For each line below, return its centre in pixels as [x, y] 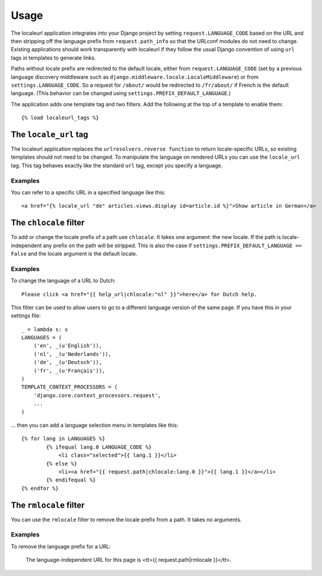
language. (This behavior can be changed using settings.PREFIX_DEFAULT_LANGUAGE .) [121, 93]
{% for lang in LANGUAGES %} [63, 439]
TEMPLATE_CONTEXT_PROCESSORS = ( [69, 387]
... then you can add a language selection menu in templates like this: [95, 425]
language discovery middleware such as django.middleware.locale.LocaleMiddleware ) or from [135, 77]
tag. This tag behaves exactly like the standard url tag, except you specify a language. [117, 165]
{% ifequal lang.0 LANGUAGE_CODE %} [99, 447]
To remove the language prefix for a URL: [61, 546]
